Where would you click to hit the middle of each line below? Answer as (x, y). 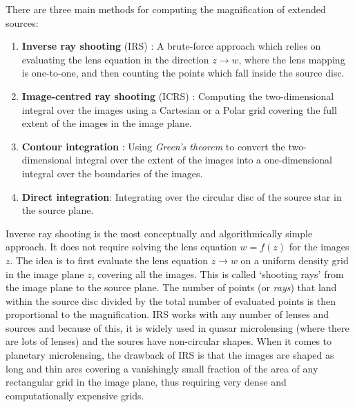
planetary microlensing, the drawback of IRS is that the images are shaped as (170, 355)
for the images (319, 247)
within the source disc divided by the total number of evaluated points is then (171, 300)
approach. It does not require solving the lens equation (121, 247)
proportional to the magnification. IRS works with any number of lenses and (167, 314)
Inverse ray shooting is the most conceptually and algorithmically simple (159, 233)
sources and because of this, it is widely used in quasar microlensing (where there (177, 327)
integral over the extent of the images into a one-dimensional (203, 160)
